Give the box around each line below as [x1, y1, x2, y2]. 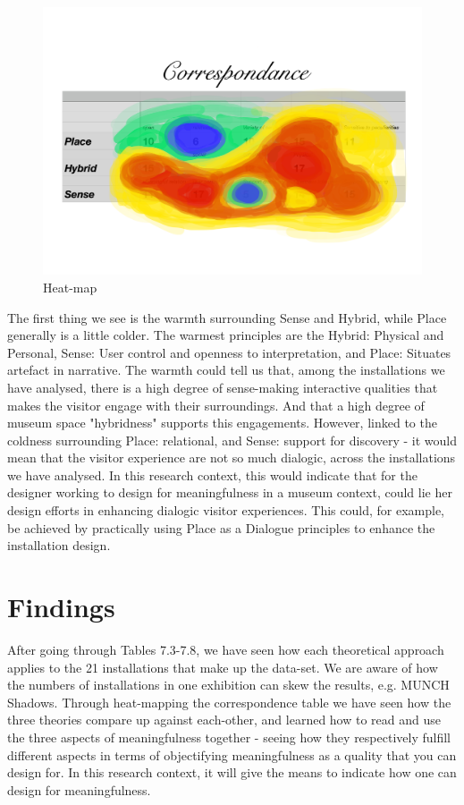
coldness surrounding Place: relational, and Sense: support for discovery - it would [7, 430, 457, 449]
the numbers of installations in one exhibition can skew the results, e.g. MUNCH [7, 675, 450, 694]
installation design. [7, 536, 111, 555]
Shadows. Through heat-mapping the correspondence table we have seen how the [7, 692, 451, 711]
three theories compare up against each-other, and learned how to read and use [7, 710, 442, 729]
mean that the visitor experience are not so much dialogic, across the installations [7, 448, 456, 467]
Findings [7, 589, 115, 625]
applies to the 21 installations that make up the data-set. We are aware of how [7, 657, 438, 676]
